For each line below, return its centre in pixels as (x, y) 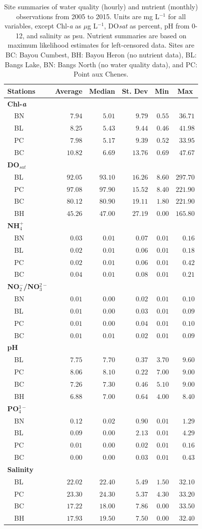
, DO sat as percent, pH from (147, 26)
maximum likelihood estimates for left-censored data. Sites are (101, 45)
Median (102, 91)
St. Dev (135, 91)
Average (69, 91)
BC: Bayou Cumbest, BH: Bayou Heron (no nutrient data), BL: (101, 54)
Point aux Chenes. (101, 74)
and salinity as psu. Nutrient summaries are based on (107, 35)
